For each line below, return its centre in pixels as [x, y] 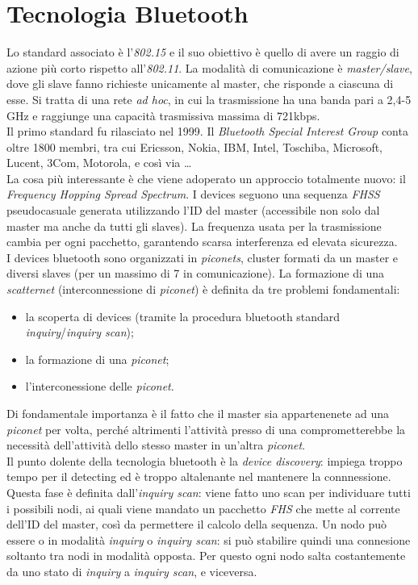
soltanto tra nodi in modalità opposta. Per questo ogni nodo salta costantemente [206, 556]
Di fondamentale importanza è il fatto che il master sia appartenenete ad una [198, 413]
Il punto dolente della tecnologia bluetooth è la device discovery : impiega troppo [205, 460]
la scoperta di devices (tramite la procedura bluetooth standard [183, 316]
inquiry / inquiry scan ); [79, 332]
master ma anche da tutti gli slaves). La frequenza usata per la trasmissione [194, 226]
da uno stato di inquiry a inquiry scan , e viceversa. [132, 571]
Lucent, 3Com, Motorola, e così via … [99, 163]
